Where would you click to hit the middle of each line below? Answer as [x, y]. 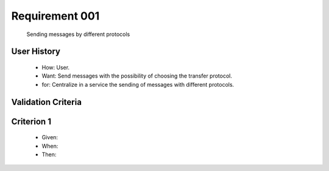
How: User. [56, 67]
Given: [50, 137]
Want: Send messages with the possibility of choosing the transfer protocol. [137, 76]
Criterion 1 [31, 121]
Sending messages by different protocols [78, 34]
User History [36, 52]
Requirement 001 [55, 16]
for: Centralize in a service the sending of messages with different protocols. [138, 84]
